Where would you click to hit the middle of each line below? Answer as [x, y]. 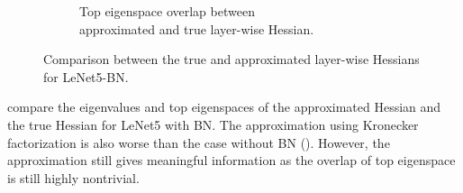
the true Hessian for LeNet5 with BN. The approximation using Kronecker [213, 124]
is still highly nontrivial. [73, 177]
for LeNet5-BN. [86, 76]
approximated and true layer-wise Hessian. [197, 28]
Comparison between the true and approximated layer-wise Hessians [231, 59]
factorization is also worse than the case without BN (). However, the [199, 142]
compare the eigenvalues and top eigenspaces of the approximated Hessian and [224, 107]
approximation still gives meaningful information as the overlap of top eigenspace [231, 160]
